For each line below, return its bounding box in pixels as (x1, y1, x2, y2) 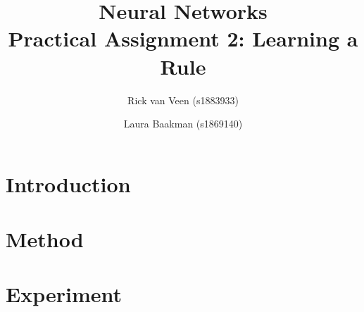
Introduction (6, 169, 131, 198)
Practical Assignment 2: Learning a (8, 24, 358, 53)
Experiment (6, 280, 123, 308)
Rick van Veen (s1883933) (127, 92, 239, 107)
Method (6, 225, 84, 254)
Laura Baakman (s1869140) (123, 116, 243, 131)
